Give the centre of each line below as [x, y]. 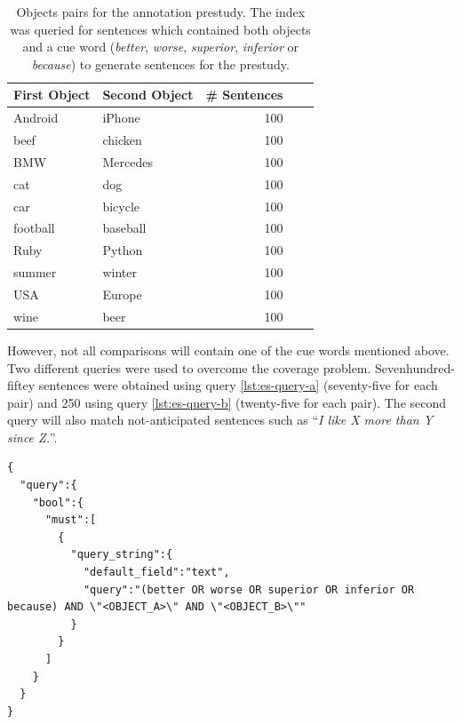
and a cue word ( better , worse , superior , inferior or [161, 47]
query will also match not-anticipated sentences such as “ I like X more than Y [220, 420]
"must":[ [71, 520]
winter [119, 272]
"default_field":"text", [156, 573]
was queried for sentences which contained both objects [160, 29]
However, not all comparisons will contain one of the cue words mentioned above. [228, 350]
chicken [122, 140]
